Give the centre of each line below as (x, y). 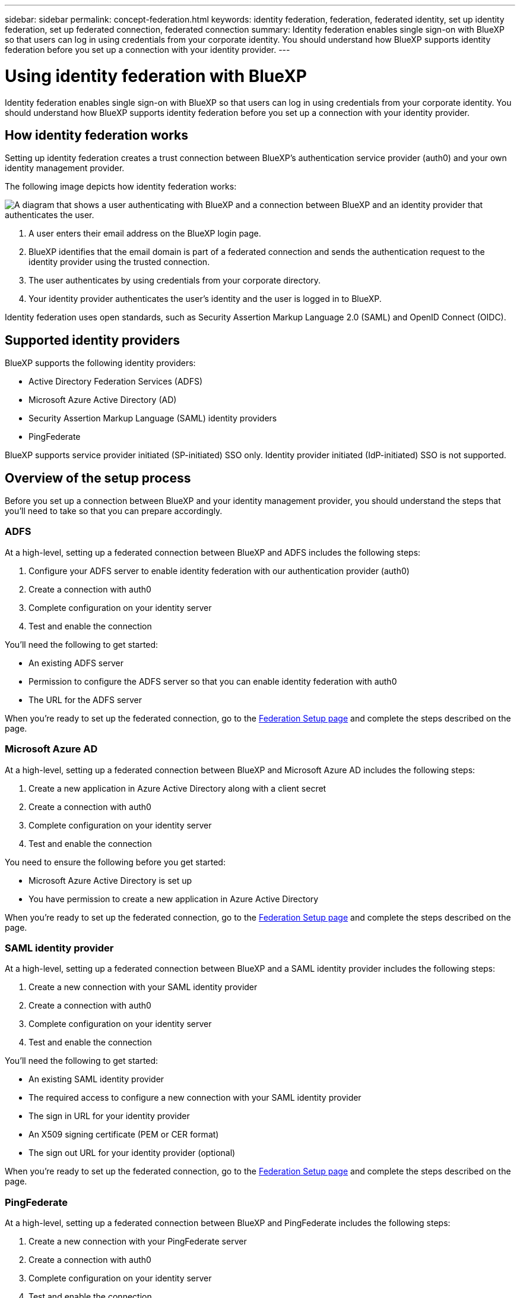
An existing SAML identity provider (96, 1079)
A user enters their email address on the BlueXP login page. (145, 234)
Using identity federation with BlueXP (156, 76)
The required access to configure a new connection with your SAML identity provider (195, 1098)
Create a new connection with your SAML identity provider (143, 987)
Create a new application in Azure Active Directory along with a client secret (177, 788)
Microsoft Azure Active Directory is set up (110, 880)
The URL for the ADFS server (85, 700)
